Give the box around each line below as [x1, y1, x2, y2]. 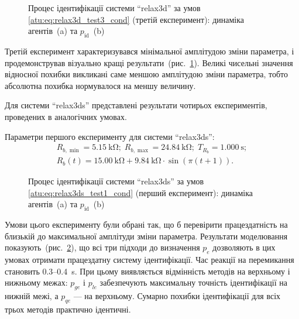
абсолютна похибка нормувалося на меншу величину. [5, 79, 196, 91]
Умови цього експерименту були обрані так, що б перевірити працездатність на [5, 218, 288, 231]
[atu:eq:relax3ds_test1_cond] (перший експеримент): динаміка [28, 186, 253, 198]
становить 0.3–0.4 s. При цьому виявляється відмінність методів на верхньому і [5, 265, 290, 277]
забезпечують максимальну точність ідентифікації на [99, 276, 287, 289]
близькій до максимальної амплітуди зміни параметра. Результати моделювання [5, 229, 288, 242]
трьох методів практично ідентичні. [5, 303, 131, 315]
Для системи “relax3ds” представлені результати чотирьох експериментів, [5, 99, 267, 111]
